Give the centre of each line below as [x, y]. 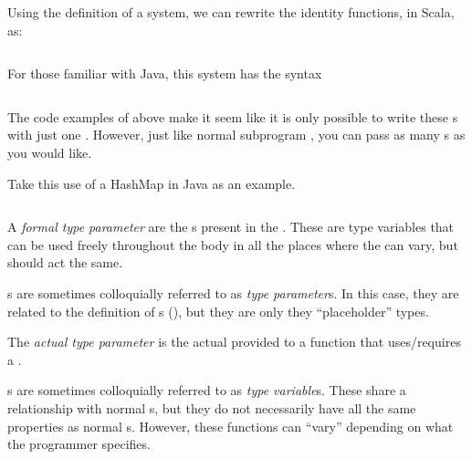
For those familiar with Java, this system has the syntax [165, 73]
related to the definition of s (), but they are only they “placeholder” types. [218, 311]
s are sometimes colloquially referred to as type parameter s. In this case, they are [233, 292]
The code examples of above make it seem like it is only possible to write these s [233, 116]
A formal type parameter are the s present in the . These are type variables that [231, 227]
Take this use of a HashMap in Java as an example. [152, 183]
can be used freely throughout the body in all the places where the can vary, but [233, 244]
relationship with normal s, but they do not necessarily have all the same [212, 407]
